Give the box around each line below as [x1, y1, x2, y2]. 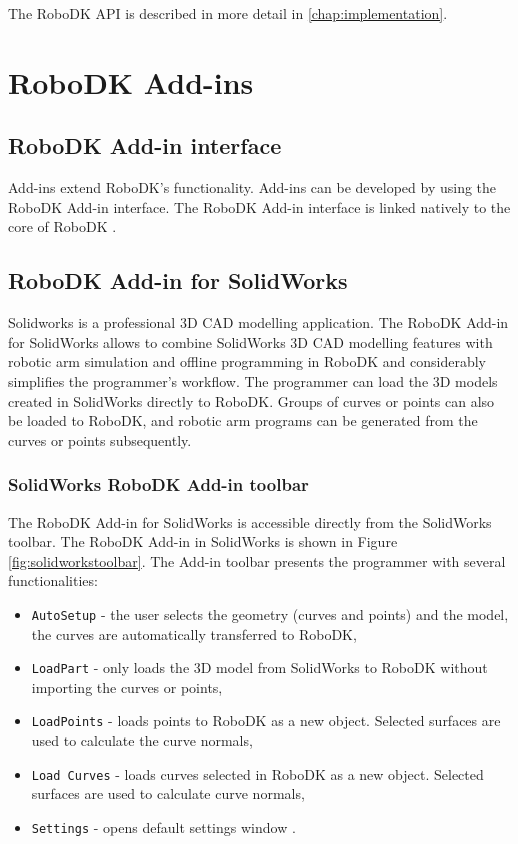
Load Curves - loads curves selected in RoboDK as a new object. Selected [31, 763, 484, 784]
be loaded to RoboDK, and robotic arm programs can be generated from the [8, 410, 478, 431]
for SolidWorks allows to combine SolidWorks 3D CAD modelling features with [8, 331, 493, 352]
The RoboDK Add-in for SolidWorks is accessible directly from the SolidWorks [8, 511, 492, 532]
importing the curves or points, [31, 676, 223, 697]
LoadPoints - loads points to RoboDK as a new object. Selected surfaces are [31, 710, 501, 731]
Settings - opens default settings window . [31, 816, 296, 837]
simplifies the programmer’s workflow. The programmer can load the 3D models [8, 370, 498, 391]
